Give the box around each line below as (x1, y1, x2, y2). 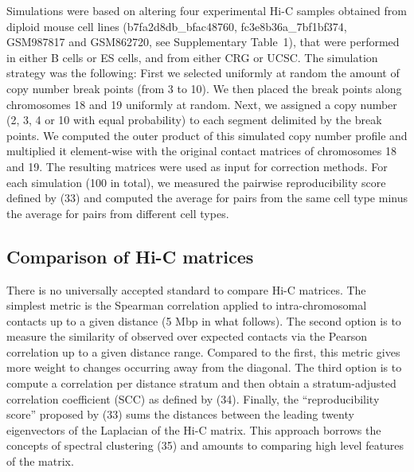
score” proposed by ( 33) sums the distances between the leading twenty (6, 406, 354, 423)
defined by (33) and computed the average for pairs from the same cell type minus (6, 189, 408, 206)
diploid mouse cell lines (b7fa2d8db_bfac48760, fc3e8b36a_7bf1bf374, (6, 18, 347, 34)
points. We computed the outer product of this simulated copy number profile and (6, 127, 408, 143)
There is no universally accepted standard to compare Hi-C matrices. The (6, 281, 366, 298)
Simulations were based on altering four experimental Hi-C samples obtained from (6, 2, 407, 18)
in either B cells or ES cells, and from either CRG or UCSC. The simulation (6, 49, 378, 65)
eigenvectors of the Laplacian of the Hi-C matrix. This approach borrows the (6, 421, 381, 438)
